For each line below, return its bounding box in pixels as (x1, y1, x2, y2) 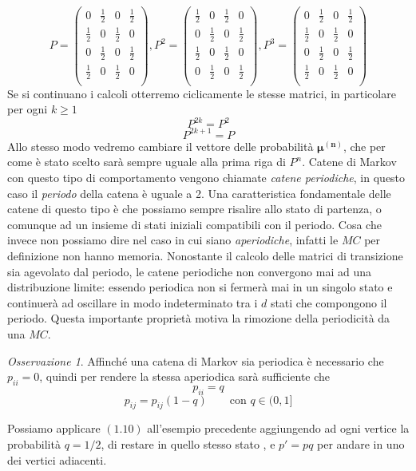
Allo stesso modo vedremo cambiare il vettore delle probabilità (7, 137, 314, 154)
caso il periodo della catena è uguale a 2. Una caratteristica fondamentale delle (7, 184, 391, 201)
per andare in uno (317, 436, 405, 453)
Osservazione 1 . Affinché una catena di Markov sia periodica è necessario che (7, 352, 384, 369)
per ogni (7, 101, 48, 117)
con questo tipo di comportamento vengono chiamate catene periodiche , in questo (7, 168, 406, 185)
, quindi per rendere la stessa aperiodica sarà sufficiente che (39, 368, 331, 385)
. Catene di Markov (302, 153, 397, 170)
